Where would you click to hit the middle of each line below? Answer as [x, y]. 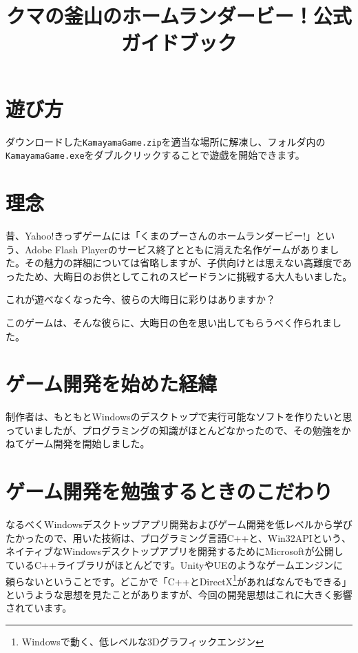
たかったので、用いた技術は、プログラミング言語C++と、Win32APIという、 [178, 537]
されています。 [39, 608]
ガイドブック [179, 42]
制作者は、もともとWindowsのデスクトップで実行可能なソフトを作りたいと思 [179, 417]
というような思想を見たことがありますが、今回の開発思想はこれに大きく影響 [179, 594]
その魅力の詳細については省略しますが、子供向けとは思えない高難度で [183, 263]
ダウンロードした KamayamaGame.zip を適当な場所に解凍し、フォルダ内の [166, 141]
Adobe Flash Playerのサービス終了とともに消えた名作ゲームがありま [177, 249]
